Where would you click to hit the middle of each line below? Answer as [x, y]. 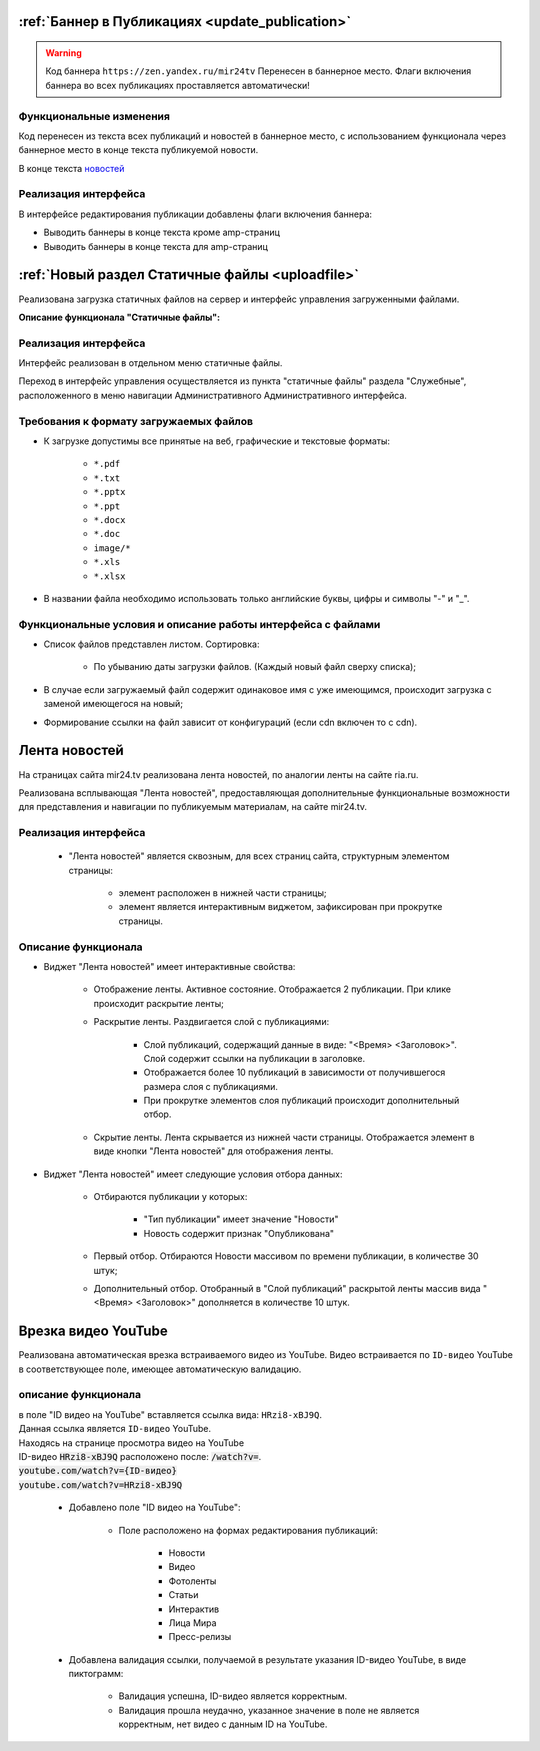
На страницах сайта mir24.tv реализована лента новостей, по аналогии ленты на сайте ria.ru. [218, 774]
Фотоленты [192, 1581]
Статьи [183, 1595]
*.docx [109, 519]
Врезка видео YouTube [93, 1331]
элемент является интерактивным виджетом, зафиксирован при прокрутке [280, 907]
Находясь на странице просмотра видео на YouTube [131, 1442]
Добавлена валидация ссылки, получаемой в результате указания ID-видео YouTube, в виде [267, 1659]
